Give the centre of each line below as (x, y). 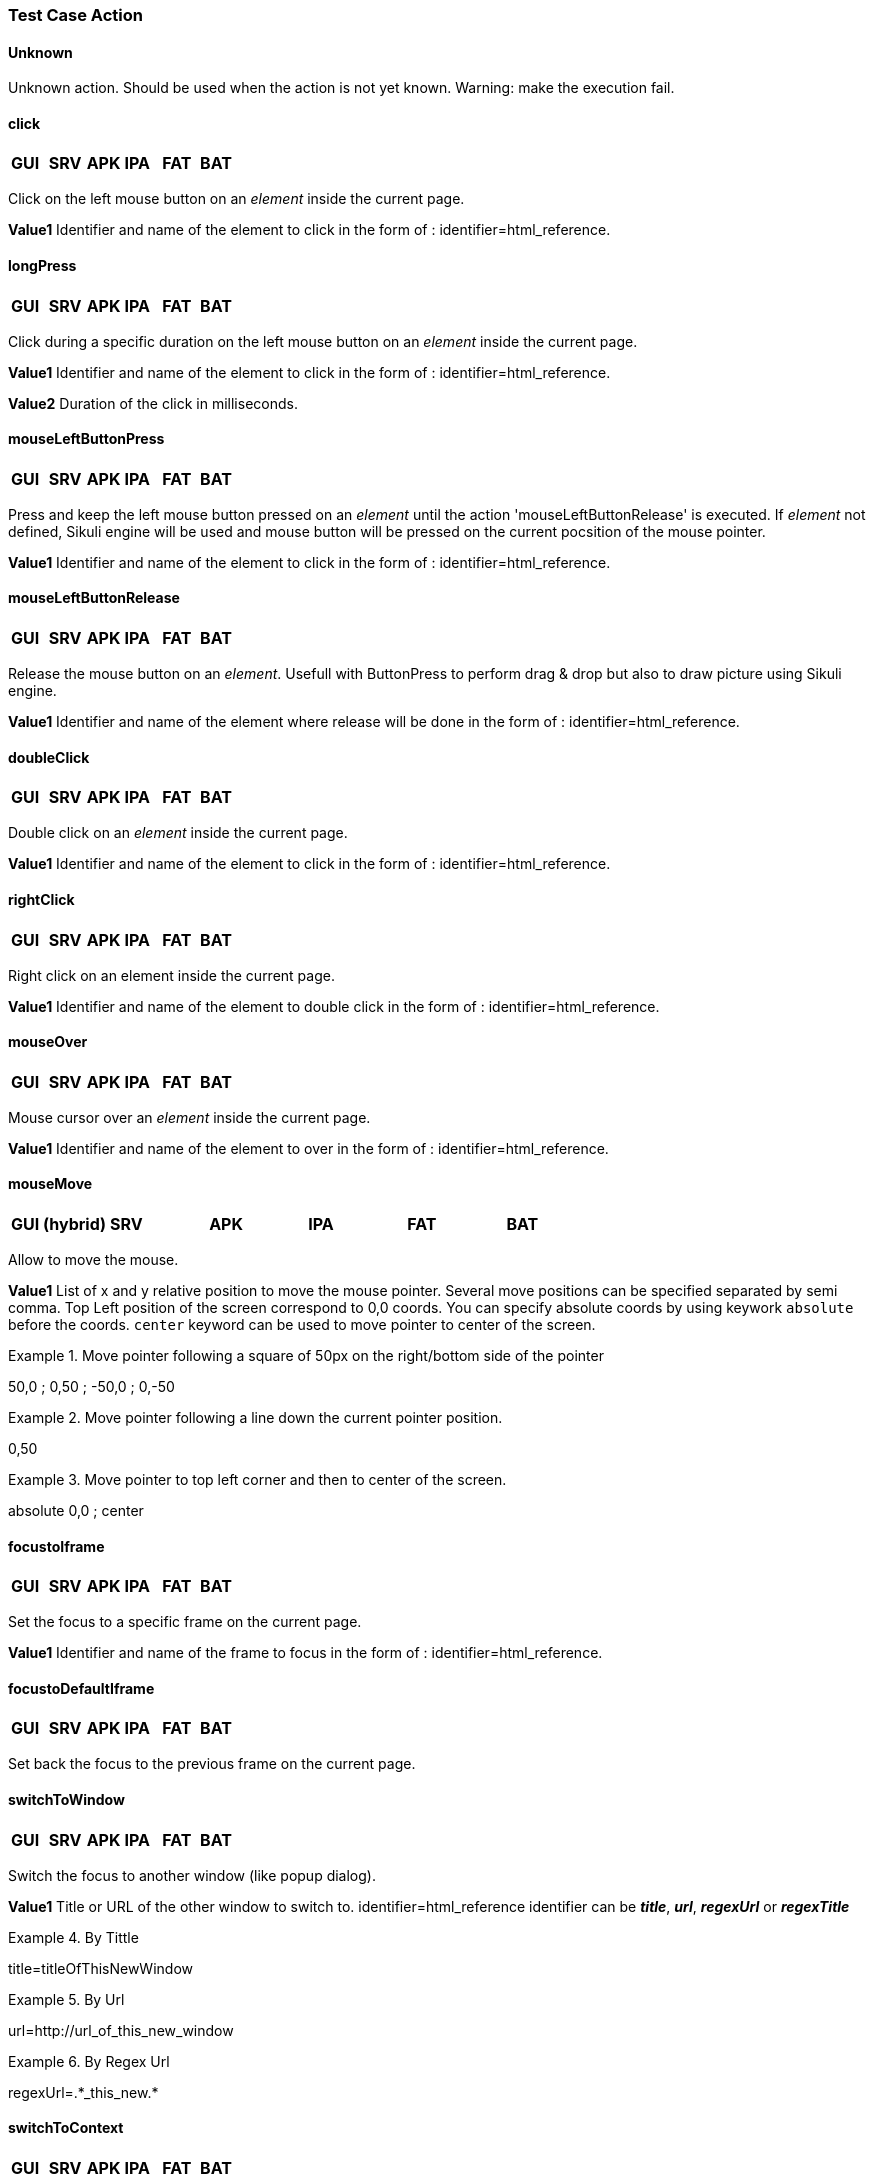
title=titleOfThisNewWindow (100, 1968)
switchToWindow (66, 1800)
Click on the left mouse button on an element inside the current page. (236, 199)
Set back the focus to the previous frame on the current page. (212, 1764)
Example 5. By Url (66, 1999)
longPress (42, 266)
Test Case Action (75, 15)
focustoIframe (56, 1546)
